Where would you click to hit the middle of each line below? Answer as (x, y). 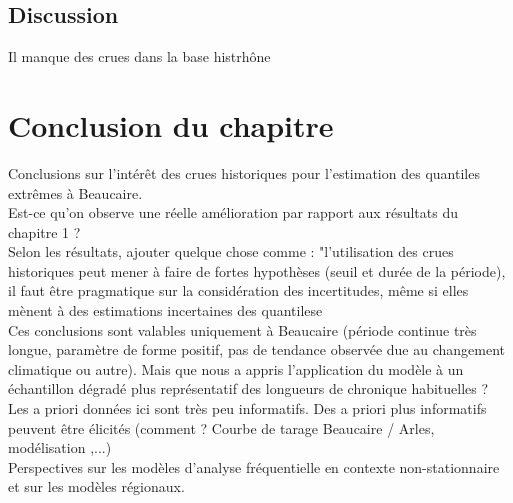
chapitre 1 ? (44, 231)
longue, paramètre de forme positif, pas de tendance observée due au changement (256, 349)
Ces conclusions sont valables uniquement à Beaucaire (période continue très (242, 329)
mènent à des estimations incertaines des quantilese (165, 310)
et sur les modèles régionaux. (96, 486)
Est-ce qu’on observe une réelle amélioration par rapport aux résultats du (233, 212)
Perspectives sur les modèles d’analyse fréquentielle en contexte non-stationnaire (254, 466)
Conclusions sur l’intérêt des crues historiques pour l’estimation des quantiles (244, 172)
